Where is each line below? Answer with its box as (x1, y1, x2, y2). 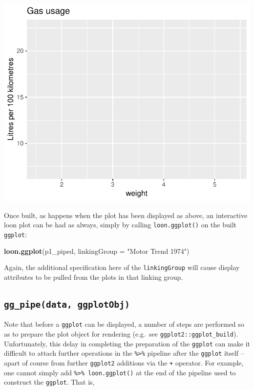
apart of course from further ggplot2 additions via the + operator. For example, (4, 357, 244, 367)
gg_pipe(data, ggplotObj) (4, 299, 130, 310)
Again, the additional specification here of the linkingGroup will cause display (4, 262, 240, 272)
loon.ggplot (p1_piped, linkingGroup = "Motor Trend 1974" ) (4, 245, 190, 256)
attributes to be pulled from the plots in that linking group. (4, 271, 183, 282)
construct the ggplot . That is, (4, 377, 95, 387)
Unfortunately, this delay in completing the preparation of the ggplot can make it (4, 338, 251, 348)
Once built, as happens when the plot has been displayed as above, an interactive (4, 210, 248, 220)
